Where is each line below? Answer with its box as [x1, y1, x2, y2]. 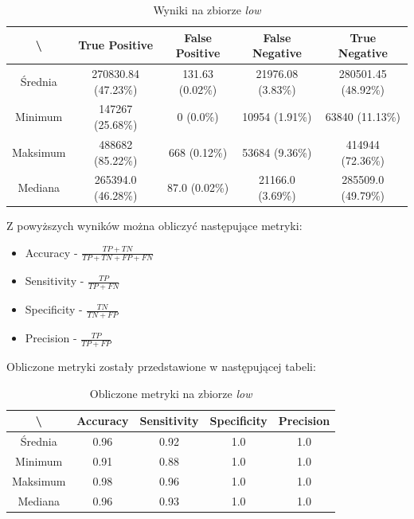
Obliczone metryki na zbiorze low [89, 384, 252, 401]
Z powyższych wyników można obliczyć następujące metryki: [6, 217, 303, 234]
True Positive [78, 37, 154, 53]
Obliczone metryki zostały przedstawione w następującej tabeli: [6, 357, 316, 374]
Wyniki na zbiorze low [153, 2, 261, 18]
